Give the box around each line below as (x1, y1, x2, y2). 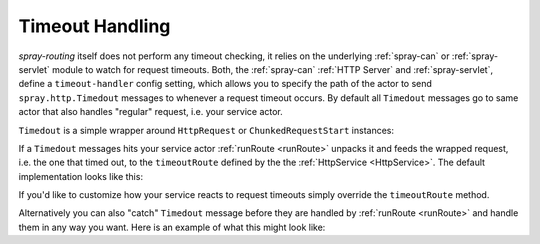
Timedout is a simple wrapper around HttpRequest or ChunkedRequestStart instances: (18, 124, 395, 136)
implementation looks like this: (18, 170, 144, 182)
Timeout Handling (18, 15, 171, 37)
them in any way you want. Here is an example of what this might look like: (18, 221, 326, 233)
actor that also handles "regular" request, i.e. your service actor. (18, 106, 284, 118)
